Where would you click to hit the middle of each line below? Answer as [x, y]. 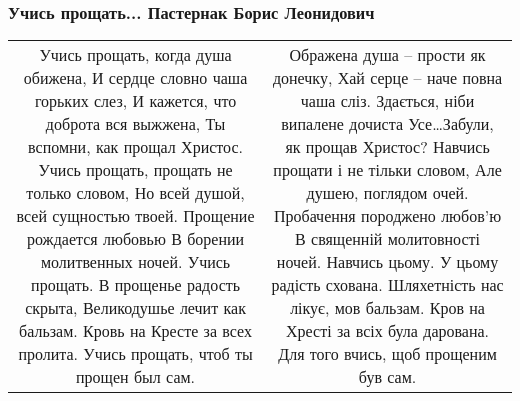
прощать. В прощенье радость [136, 285]
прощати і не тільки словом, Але [387, 170]
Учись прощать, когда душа [135, 55]
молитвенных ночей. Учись [135, 262]
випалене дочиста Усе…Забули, [387, 124]
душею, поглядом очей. [387, 193]
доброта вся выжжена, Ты [135, 124]
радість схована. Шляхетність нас [387, 285]
